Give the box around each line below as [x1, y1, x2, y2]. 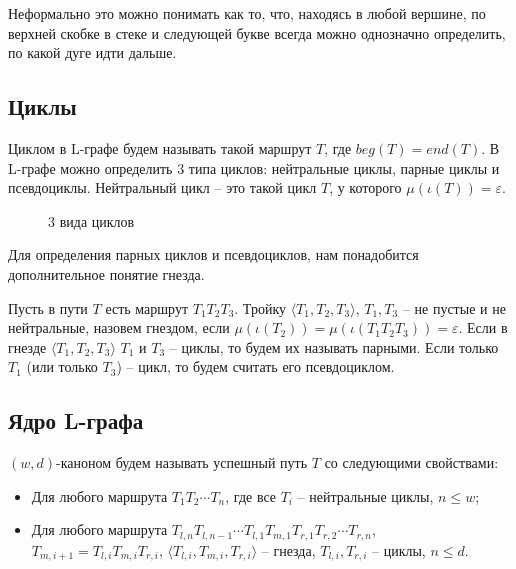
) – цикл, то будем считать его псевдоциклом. [116, 356, 395, 377]
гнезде [8, 336, 47, 357]
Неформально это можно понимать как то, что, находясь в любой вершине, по [8, 3, 486, 23]
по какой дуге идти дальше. [8, 42, 177, 63]
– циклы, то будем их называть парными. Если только [169, 336, 499, 357]
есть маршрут [105, 297, 189, 318]
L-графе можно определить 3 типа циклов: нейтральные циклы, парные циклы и [8, 157, 500, 178]
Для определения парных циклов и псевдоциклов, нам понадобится [8, 244, 419, 265]
